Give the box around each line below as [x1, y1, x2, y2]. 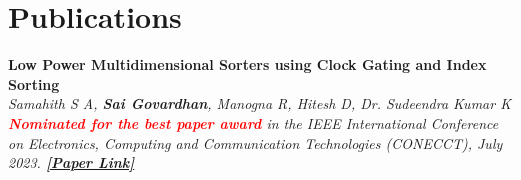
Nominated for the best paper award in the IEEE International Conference [8, 112, 499, 133]
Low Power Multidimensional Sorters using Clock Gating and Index [8, 54, 487, 75]
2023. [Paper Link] [8, 152, 135, 173]
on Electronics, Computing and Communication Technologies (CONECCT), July [8, 132, 503, 153]
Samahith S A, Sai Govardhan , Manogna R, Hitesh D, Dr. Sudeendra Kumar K [8, 93, 511, 114]
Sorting [8, 73, 60, 94]
